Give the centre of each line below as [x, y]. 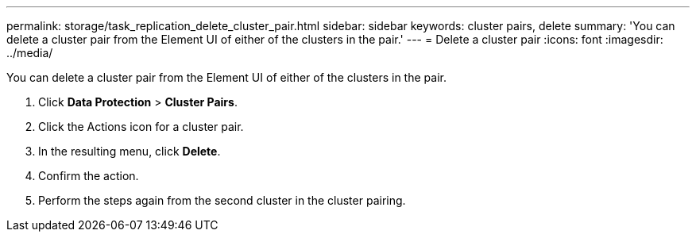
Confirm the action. [89, 176]
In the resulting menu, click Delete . [130, 151]
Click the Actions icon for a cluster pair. [141, 127]
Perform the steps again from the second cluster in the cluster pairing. [222, 200]
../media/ [30, 53]
